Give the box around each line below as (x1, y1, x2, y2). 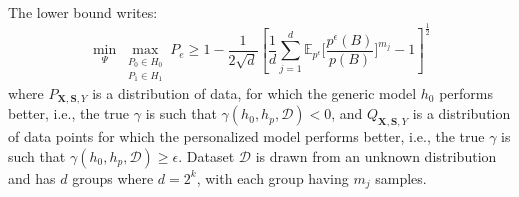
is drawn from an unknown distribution (255, 145, 497, 166)
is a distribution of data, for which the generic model (92, 82, 417, 103)
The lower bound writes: (8, 2, 158, 22)
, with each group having (196, 167, 349, 188)
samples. (375, 167, 427, 188)
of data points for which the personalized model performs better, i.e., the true (8, 126, 485, 146)
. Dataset (178, 145, 235, 166)
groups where (72, 167, 154, 188)
